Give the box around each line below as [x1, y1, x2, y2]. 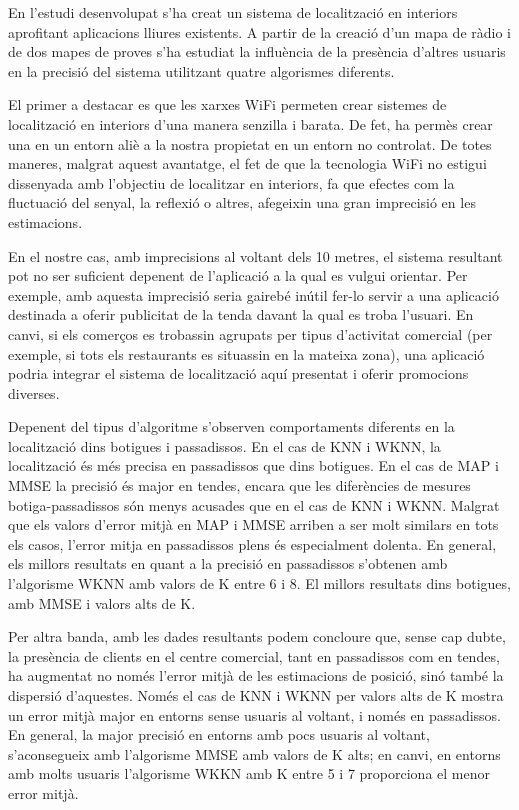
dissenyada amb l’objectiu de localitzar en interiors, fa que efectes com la [8, 172, 455, 193]
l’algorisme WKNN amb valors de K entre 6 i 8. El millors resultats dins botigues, [8, 573, 511, 594]
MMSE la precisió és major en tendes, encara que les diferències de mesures [8, 475, 471, 496]
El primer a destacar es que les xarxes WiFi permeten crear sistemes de [8, 94, 447, 115]
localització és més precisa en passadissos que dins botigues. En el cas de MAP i [8, 455, 499, 476]
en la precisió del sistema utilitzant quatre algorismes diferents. [8, 60, 395, 81]
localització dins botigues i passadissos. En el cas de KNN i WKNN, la [8, 435, 441, 456]
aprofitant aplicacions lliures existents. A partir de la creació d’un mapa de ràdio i [8, 21, 512, 42]
